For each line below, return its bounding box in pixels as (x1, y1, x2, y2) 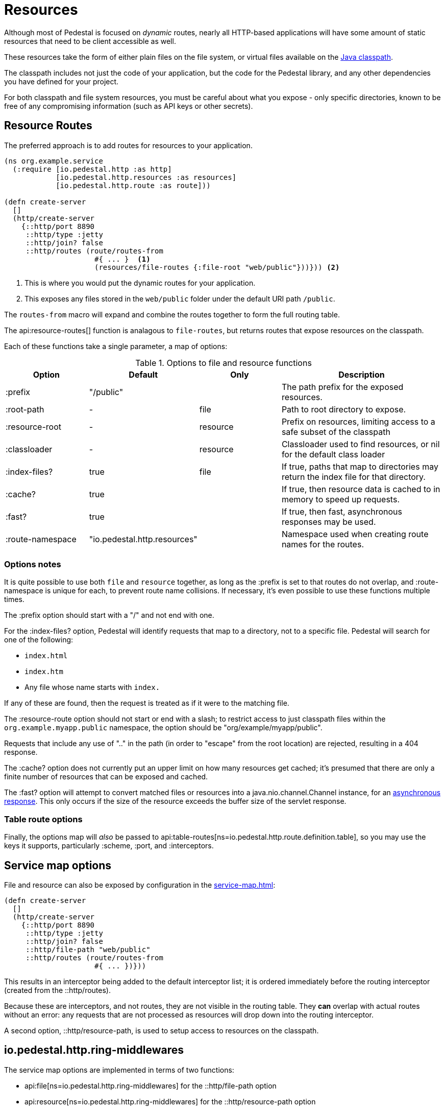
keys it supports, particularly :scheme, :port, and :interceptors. (4, 841, 214, 850)
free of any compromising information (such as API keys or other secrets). (4, 101, 253, 110)
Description (338, 369, 385, 380)
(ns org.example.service (4, 156, 103, 165)
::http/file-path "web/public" (26, 945, 151, 954)
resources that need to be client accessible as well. (4, 36, 176, 45)
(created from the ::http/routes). (4, 985, 111, 995)
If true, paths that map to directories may (281, 461, 438, 472)
